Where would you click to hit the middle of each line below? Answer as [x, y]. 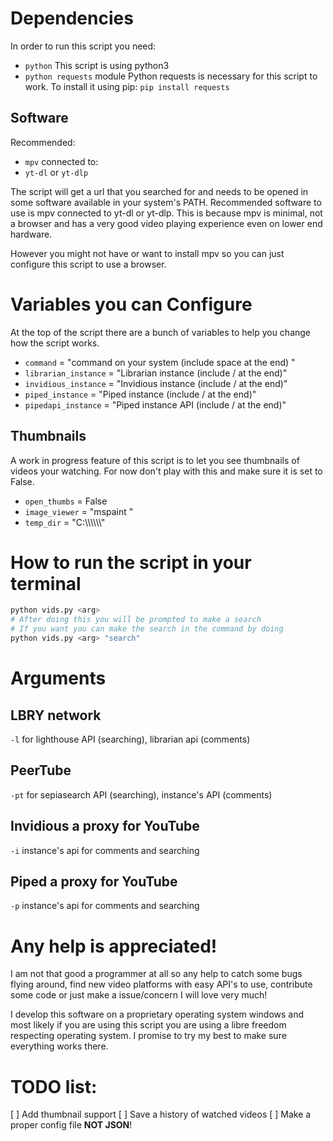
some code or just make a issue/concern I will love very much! [139, 995]
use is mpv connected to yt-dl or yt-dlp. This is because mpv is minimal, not [166, 213]
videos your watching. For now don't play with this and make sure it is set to [166, 471]
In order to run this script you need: [83, 46]
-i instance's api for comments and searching [105, 850]
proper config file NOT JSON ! [71, 1125]
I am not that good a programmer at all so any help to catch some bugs [156, 974]
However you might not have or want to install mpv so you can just [147, 253]
